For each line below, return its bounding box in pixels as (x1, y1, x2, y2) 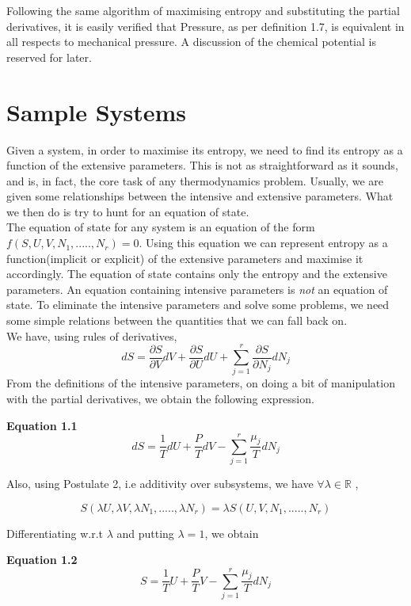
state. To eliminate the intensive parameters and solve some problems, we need (6, 296, 390, 313)
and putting (116, 524, 174, 541)
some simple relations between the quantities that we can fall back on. (6, 312, 348, 329)
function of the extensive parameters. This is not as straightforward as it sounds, (6, 157, 398, 173)
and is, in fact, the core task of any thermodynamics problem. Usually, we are (6, 172, 384, 189)
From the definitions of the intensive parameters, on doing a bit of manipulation (6, 375, 395, 391)
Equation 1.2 (6, 551, 78, 568)
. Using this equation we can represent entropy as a (139, 234, 388, 251)
